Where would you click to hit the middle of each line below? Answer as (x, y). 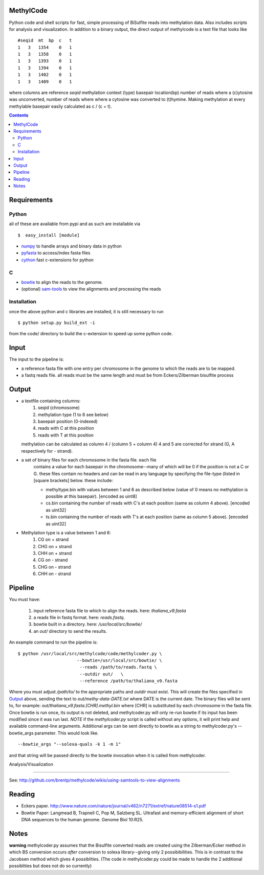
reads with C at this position (66, 428)
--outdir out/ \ (101, 674)
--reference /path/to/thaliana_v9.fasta (129, 681)
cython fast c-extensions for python (57, 260)
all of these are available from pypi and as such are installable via (75, 224)
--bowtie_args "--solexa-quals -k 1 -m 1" (69, 744)
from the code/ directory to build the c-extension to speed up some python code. (91, 334)
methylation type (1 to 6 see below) (73, 414)
